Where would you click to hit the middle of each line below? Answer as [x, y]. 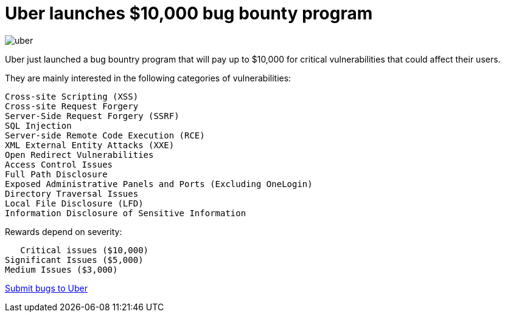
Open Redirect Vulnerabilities [79, 155]
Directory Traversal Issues [72, 193]
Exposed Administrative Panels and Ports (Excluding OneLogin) [159, 184]
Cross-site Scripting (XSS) [72, 96]
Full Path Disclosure [56, 174]
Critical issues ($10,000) [85, 250]
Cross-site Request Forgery [72, 106]
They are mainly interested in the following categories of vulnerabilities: [148, 78]
